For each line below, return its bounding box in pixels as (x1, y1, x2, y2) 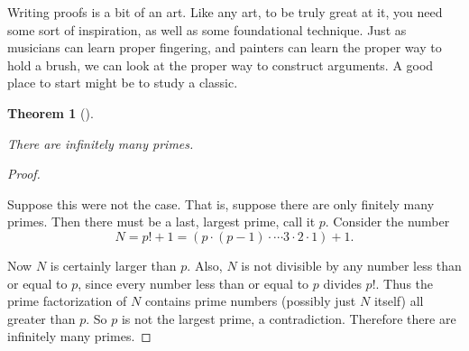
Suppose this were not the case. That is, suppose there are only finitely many (7, 194, 435, 213)
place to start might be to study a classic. (7, 73, 238, 92)
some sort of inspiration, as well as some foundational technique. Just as (7, 20, 407, 39)
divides (323, 273, 362, 292)
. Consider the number (325, 212, 450, 231)
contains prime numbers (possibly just (144, 291, 356, 310)
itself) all (373, 291, 424, 310)
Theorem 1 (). (7, 103, 94, 122)
